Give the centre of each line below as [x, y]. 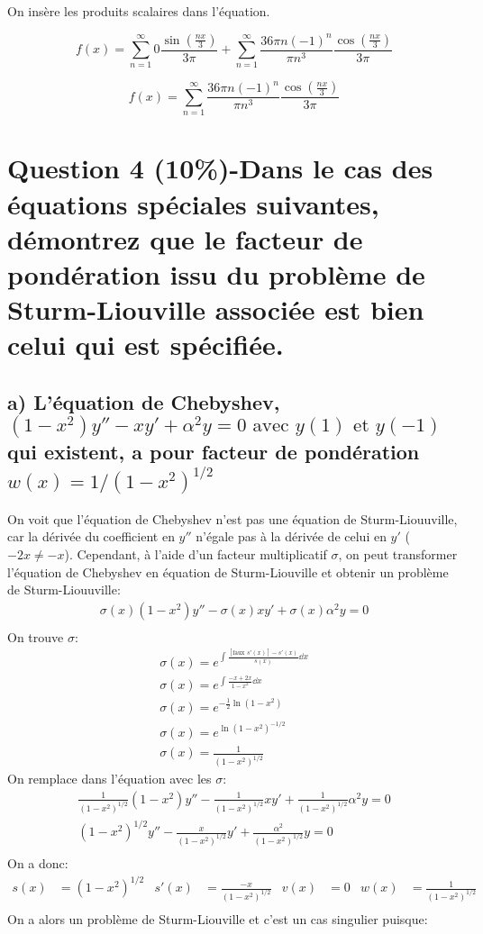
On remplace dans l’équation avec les [109, 779]
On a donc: [38, 863]
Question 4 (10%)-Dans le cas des [220, 168]
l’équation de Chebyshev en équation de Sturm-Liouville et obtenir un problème [228, 571]
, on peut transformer [398, 553]
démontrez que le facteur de [185, 238]
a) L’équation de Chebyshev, [144, 401]
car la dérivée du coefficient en [91, 536]
